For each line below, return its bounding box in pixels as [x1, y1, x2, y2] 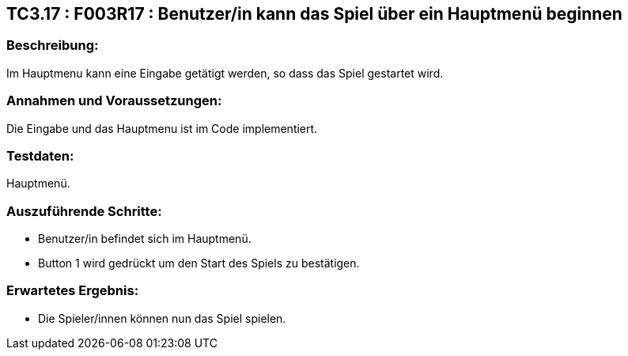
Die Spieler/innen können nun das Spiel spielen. [38, 311, 286, 325]
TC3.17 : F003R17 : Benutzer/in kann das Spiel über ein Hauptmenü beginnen [6, 4, 622, 24]
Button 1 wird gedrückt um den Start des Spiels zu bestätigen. [38, 256, 360, 271]
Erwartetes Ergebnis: [6, 282, 139, 299]
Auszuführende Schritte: [6, 203, 162, 219]
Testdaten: [6, 147, 74, 164]
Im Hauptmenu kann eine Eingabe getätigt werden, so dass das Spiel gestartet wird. [6, 66, 444, 80]
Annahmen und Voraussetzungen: [6, 93, 222, 109]
